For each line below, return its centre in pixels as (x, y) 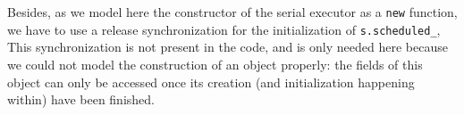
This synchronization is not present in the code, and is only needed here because (228, 47)
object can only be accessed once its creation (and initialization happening (211, 82)
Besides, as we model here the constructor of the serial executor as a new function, (232, 12)
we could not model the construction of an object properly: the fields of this (215, 64)
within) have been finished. (81, 99)
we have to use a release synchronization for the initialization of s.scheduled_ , (224, 29)
